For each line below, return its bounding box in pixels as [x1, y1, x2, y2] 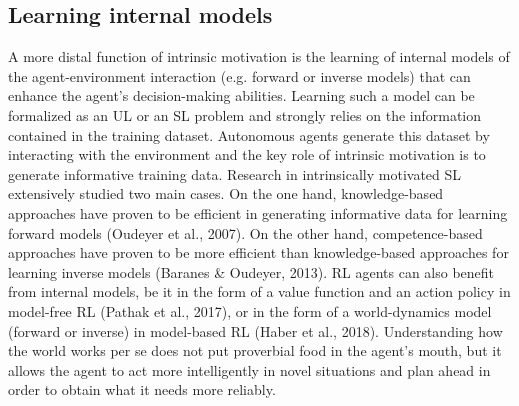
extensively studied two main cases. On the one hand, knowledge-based [8, 183, 444, 204]
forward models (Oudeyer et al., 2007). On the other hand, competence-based [8, 222, 483, 243]
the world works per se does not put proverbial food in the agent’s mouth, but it [8, 340, 502, 361]
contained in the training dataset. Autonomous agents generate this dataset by [8, 124, 490, 145]
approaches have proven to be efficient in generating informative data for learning [8, 202, 508, 223]
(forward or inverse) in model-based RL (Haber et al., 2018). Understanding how [8, 320, 503, 341]
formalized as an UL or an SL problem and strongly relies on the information [8, 104, 482, 125]
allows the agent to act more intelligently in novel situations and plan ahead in [8, 359, 491, 380]
